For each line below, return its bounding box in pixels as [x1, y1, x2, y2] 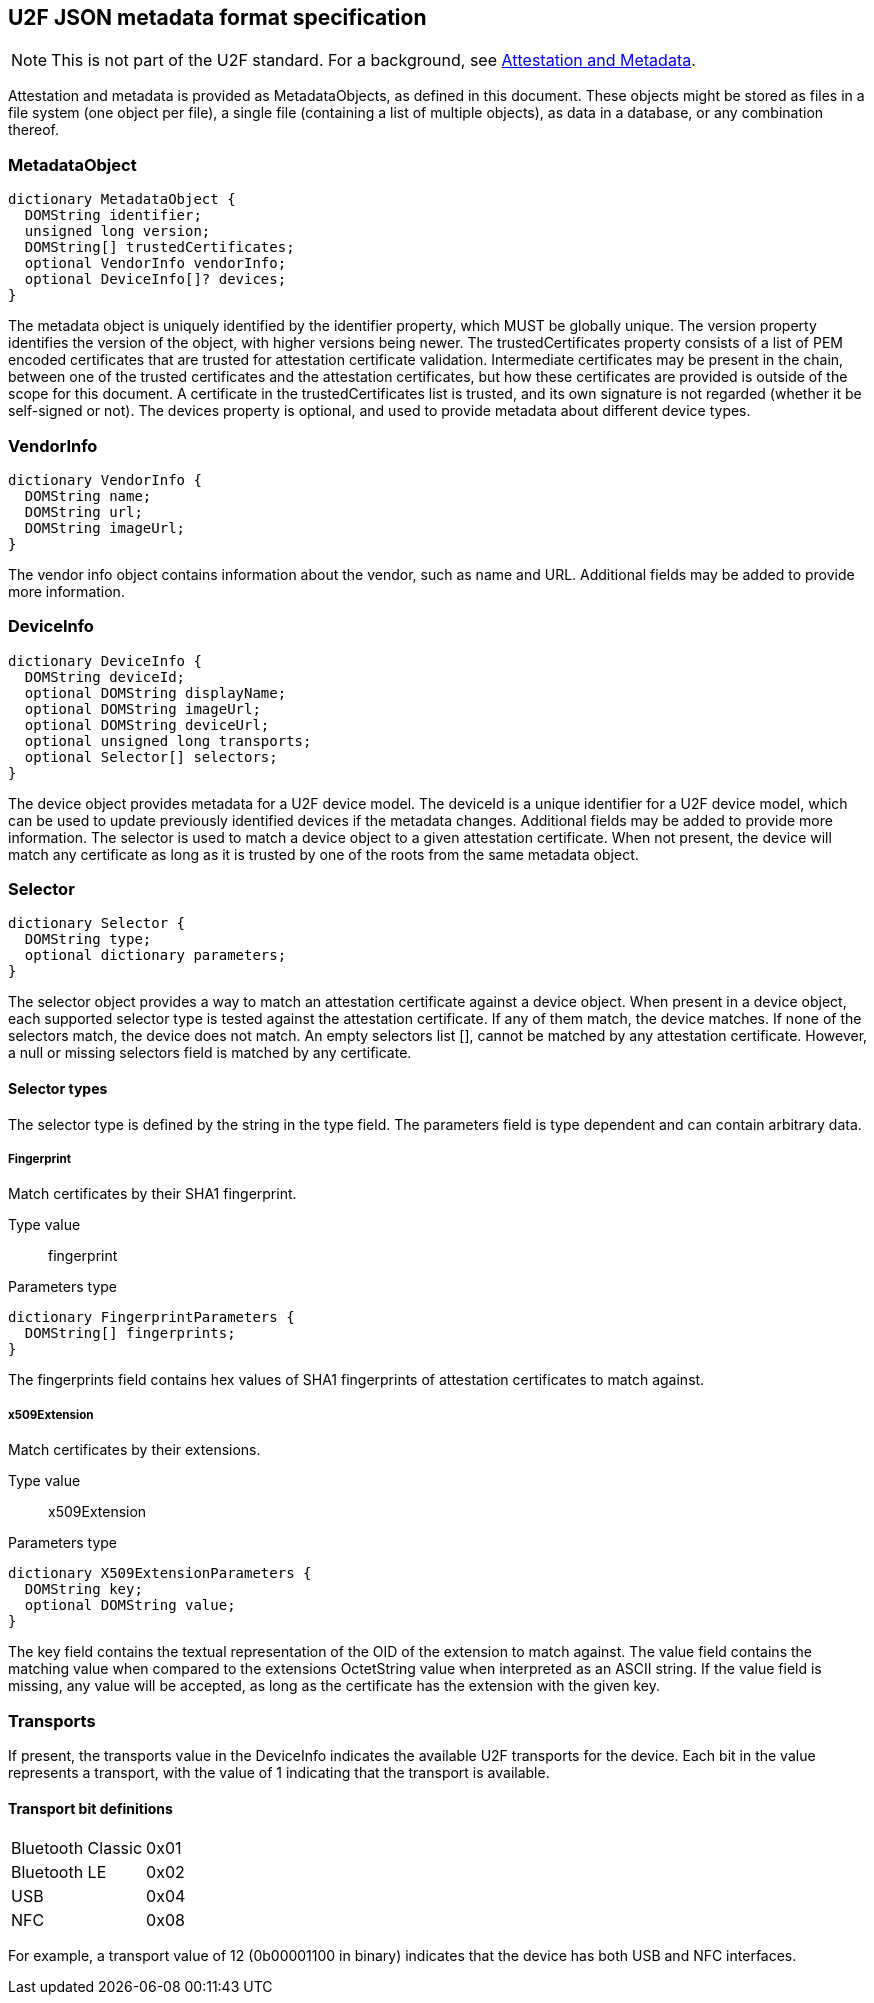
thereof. [8, 121, 60, 139]
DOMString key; [24, 1581, 143, 1598]
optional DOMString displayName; [24, 684, 287, 701]
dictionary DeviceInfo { [8, 652, 202, 669]
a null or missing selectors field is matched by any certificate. [8, 1044, 412, 1062]
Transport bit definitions [8, 1799, 173, 1817]
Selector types [8, 1080, 108, 1098]
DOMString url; [24, 503, 143, 520]
